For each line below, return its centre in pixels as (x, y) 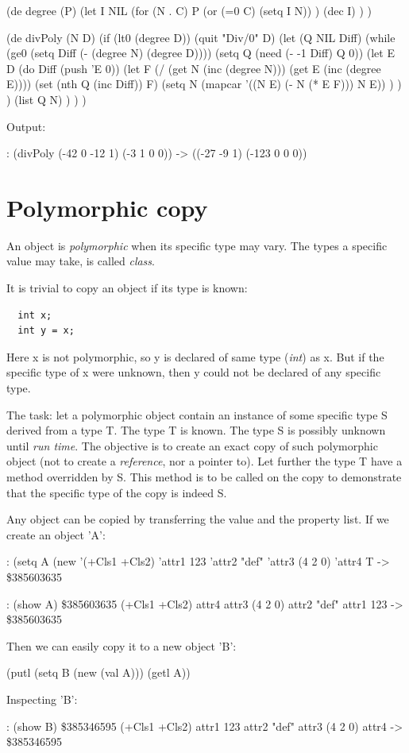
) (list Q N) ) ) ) (46, 99)
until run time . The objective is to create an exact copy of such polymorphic (192, 445)
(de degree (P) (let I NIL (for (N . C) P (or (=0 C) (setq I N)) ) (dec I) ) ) (189, 10)
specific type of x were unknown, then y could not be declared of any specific (194, 372)
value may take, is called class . (81, 261)
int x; (35, 315)
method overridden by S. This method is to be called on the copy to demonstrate (204, 477)
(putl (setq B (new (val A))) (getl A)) (98, 672)
